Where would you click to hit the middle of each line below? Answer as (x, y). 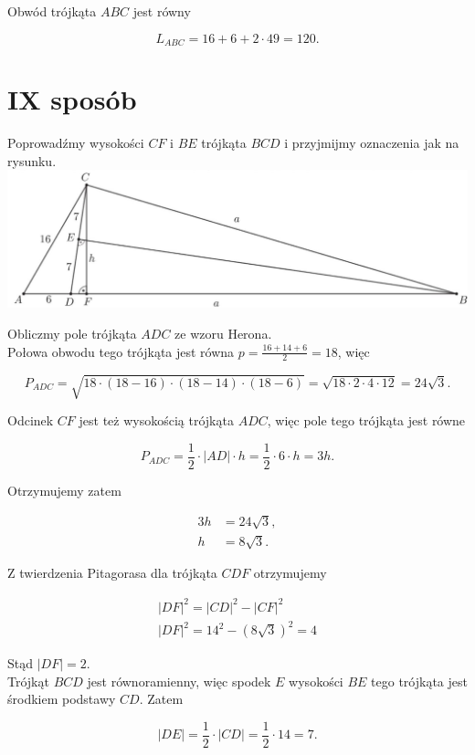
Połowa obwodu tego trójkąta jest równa (121, 351)
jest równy (162, 11)
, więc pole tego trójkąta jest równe (366, 420)
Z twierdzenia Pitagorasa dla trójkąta (112, 573)
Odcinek (31, 420)
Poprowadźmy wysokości (76, 143)
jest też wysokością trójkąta (156, 420)
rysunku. (32, 160)
